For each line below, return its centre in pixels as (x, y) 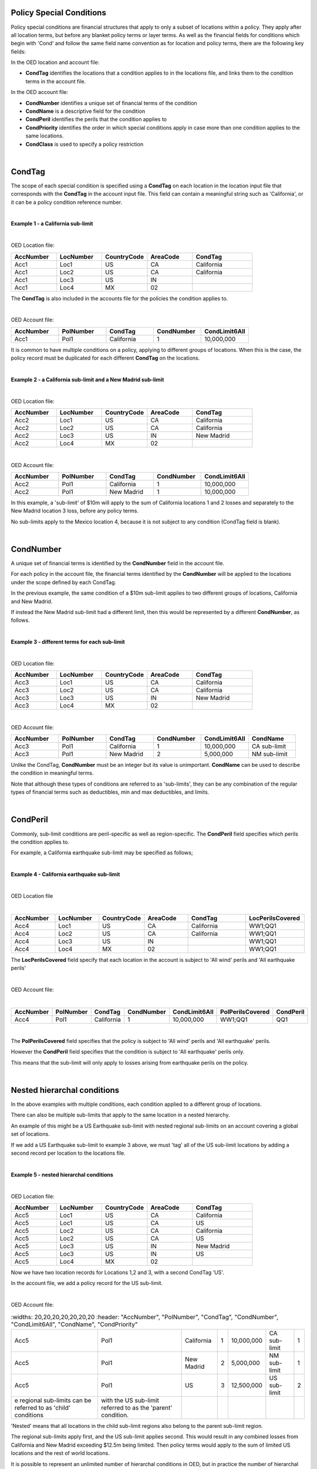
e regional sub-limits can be (53, 1400)
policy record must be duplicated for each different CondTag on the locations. (105, 358)
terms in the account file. (56, 81)
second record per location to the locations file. (68, 1153)
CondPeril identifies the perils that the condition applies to (96, 119)
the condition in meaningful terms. (52, 773)
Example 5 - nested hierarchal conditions (62, 1175)
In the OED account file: (40, 92)
